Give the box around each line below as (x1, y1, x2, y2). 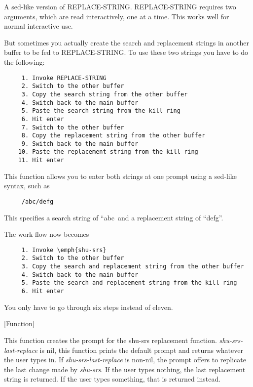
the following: (4, 56, 45, 67)
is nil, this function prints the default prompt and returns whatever (39, 344, 243, 355)
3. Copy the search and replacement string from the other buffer (21, 263, 244, 270)
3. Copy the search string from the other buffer (21, 90, 188, 98)
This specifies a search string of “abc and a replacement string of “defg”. (4, 212, 223, 222)
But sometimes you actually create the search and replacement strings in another (4, 37, 249, 47)
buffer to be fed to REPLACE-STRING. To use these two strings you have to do (4, 47, 249, 57)
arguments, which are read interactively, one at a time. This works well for (4, 11, 229, 21)
